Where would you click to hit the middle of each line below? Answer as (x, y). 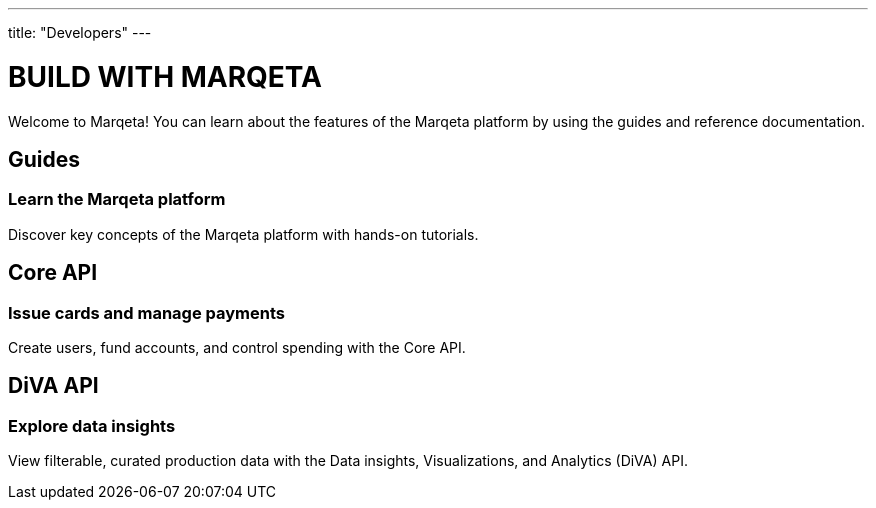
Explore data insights (92, 425)
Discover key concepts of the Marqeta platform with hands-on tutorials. (243, 234)
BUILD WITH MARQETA (165, 76)
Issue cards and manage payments (146, 312)
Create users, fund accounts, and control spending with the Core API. (237, 347)
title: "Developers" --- (80, 32)
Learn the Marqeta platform (117, 199)
